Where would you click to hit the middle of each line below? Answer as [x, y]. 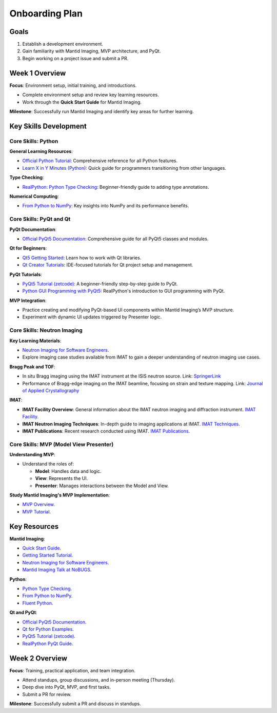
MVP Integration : [28, 300]
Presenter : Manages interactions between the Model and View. [102, 486]
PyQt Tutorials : [26, 274]
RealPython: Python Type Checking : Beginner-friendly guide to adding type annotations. [116, 187]
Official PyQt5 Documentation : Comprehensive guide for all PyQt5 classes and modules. [115, 239]
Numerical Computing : [34, 197]
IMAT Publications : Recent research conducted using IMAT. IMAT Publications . [106, 431]
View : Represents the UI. [62, 478]
